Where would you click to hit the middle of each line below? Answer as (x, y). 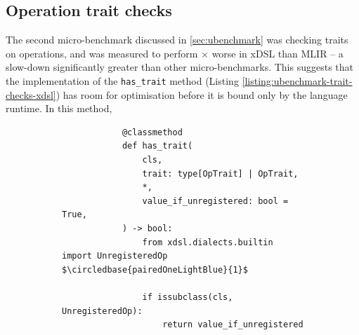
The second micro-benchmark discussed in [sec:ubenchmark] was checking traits (177, 40)
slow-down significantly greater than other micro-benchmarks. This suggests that (179, 67)
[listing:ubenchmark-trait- (297, 80)
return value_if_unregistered (233, 325)
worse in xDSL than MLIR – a (278, 53)
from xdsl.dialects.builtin (208, 242)
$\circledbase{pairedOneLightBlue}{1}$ (155, 269)
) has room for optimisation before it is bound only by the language (202, 94)
